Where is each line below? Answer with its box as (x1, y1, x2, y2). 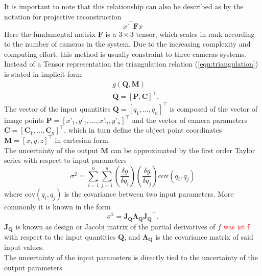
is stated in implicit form (4, 69, 82, 79)
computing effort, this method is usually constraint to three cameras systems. (4, 48, 247, 59)
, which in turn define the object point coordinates (64, 124, 222, 135)
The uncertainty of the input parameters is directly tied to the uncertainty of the (4, 252, 258, 263)
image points (4, 114, 44, 125)
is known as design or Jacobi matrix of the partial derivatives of (15, 221, 216, 231)
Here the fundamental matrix (4, 28, 96, 39)
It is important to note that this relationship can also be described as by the (4, 1, 244, 11)
